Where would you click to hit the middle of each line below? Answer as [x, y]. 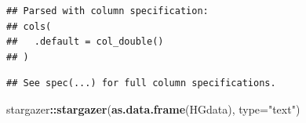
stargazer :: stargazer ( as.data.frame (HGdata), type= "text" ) [153, 109]
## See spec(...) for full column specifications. [141, 83]
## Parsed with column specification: [107, 11]
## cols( [29, 26]
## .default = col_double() [85, 42]
